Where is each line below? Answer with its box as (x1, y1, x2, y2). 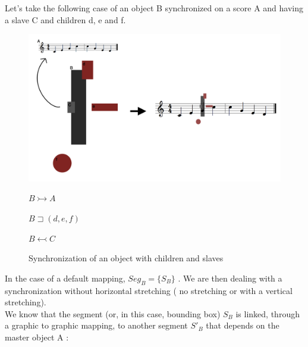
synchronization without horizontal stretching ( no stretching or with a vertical (5, 284, 293, 296)
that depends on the (206, 319, 279, 332)
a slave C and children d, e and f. (5, 13, 126, 26)
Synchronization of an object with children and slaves (29, 252, 224, 264)
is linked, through (235, 307, 300, 320)
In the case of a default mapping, (5, 271, 125, 284)
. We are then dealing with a (178, 271, 282, 284)
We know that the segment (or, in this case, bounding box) (5, 307, 221, 320)
